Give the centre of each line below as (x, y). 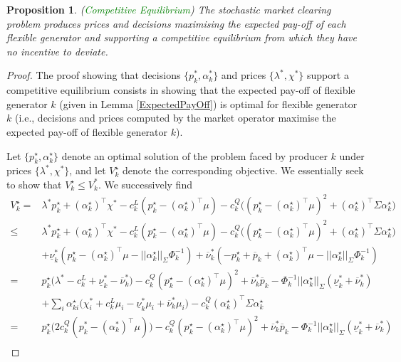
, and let (88, 170)
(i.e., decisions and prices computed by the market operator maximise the (175, 118)
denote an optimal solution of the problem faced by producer (194, 155)
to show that (34, 184)
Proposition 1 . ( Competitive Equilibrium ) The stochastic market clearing (169, 9)
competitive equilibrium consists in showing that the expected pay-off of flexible (181, 90)
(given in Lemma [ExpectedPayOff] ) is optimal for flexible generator (208, 103)
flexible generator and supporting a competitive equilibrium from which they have (182, 37)
